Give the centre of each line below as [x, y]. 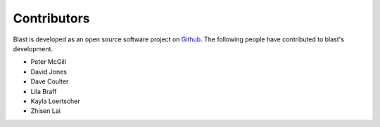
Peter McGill [49, 62]
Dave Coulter [50, 81]
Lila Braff [44, 91]
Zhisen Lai [46, 111]
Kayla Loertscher [55, 101]
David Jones [49, 72]
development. [33, 48]
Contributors [52, 18]
